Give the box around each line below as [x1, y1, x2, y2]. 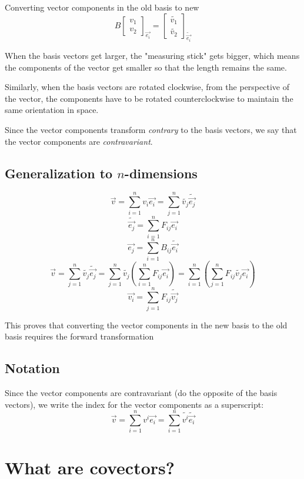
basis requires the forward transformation [5, 330, 154, 342]
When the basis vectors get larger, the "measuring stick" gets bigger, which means [5, 49, 300, 62]
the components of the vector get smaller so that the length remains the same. [5, 61, 287, 73]
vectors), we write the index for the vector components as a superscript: [5, 398, 264, 410]
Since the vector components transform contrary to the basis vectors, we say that [5, 124, 297, 135]
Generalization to [5, 164, 113, 182]
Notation [5, 359, 60, 377]
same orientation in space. [5, 104, 99, 116]
